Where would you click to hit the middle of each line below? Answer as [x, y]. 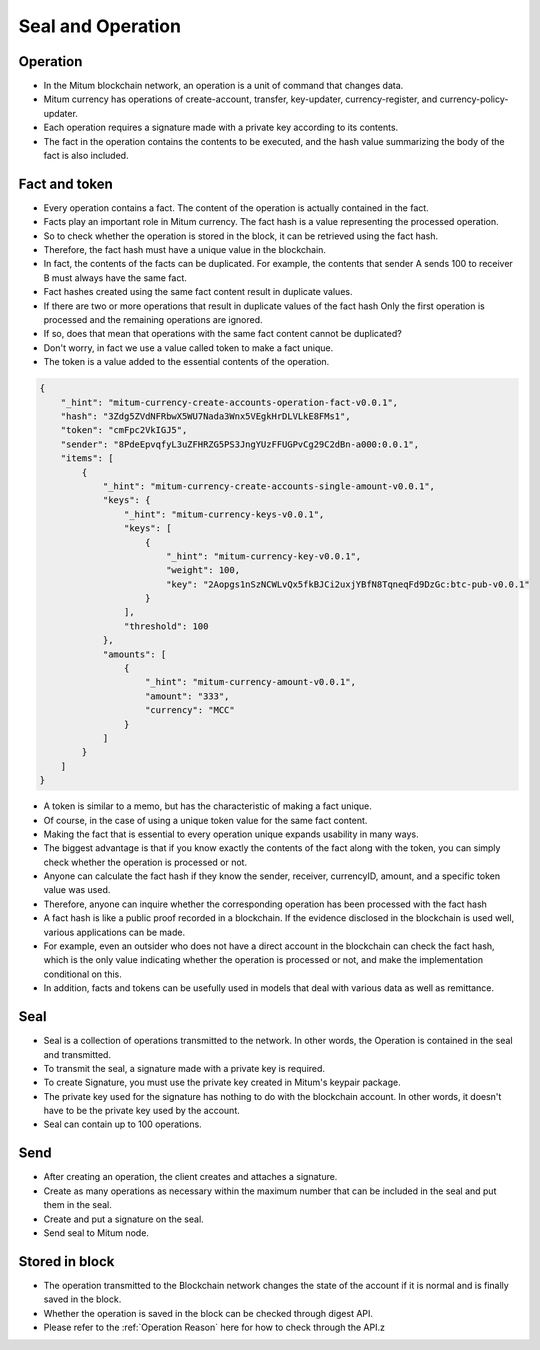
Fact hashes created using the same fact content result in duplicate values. [198, 292]
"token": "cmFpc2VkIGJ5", [124, 430]
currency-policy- [474, 99]
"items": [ [87, 458]
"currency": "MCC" [190, 710]
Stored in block [66, 1261]
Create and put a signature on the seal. [123, 1219]
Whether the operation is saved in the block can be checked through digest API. [208, 1313]
